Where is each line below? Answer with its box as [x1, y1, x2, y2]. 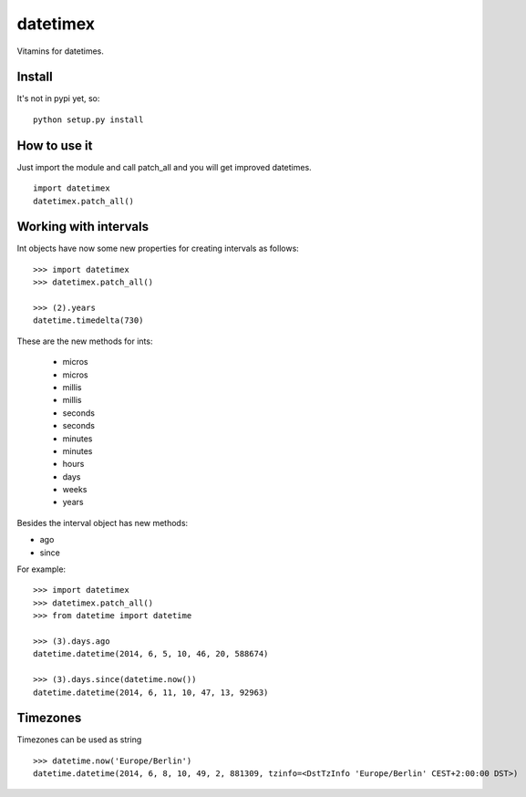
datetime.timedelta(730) [33, 316, 144, 326]
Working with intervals [16, 219, 150, 234]
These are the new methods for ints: [16, 336, 153, 347]
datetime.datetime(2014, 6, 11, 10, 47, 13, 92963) [33, 687, 269, 698]
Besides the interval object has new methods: [16, 517, 189, 528]
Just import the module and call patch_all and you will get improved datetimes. [16, 161, 312, 172]
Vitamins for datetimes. [16, 46, 105, 57]
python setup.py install [33, 114, 144, 125]
